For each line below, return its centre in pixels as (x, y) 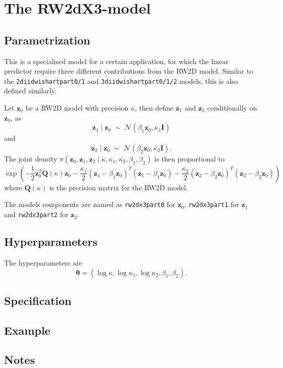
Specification (38, 300)
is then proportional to (190, 158)
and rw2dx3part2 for (36, 214)
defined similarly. (30, 91)
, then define (154, 108)
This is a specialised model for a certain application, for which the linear (116, 61)
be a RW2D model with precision (77, 108)
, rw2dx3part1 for (212, 204)
